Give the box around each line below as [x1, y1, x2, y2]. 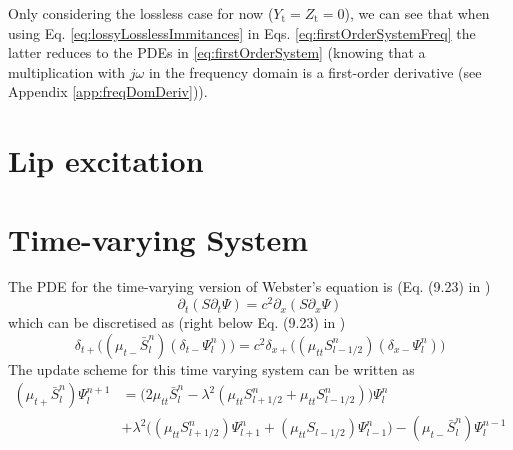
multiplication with [8, 61, 126, 82]
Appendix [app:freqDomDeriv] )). [8, 81, 208, 102]
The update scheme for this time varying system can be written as [8, 358, 415, 379]
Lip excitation [8, 140, 204, 181]
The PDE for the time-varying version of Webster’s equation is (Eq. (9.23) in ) [8, 276, 491, 297]
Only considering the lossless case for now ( [8, 3, 274, 23]
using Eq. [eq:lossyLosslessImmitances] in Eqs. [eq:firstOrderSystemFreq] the [8, 22, 476, 43]
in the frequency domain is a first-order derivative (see [148, 61, 482, 82]
